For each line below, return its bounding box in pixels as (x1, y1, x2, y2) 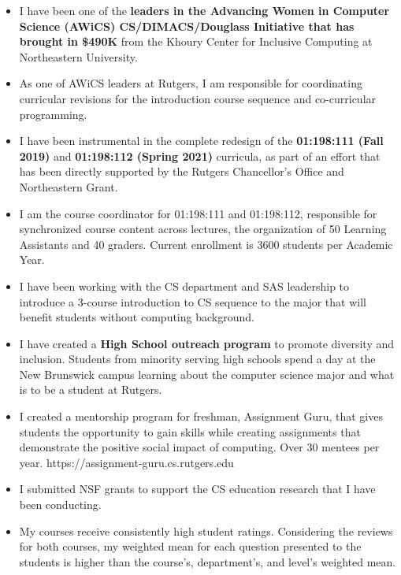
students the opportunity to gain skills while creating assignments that (19, 423, 361, 440)
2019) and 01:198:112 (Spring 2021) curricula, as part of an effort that (19, 147, 381, 164)
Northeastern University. (19, 48, 138, 65)
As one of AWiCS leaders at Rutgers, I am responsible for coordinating (19, 75, 362, 91)
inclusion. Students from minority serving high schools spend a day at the (19, 351, 376, 367)
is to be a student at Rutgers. (19, 381, 162, 398)
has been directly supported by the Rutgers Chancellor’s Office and (19, 163, 344, 180)
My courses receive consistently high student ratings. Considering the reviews (19, 522, 393, 539)
